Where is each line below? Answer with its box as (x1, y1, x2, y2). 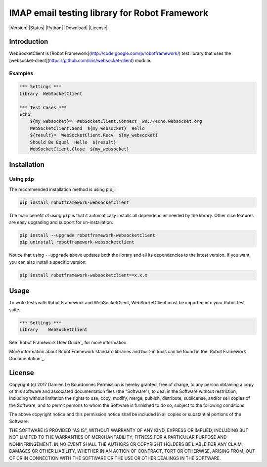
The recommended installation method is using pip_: (9, 186, 116, 192)
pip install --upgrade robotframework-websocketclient (19, 233, 155, 238)
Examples (9, 70, 34, 77)
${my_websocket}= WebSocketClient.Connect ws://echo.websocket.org (30, 119, 202, 124)
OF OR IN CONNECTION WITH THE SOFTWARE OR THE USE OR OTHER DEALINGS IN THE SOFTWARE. (9, 455, 221, 461)
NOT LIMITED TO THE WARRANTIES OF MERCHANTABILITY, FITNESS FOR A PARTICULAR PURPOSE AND (9, 434, 227, 440)
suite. (9, 307, 21, 313)
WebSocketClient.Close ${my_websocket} (30, 146, 130, 152)
